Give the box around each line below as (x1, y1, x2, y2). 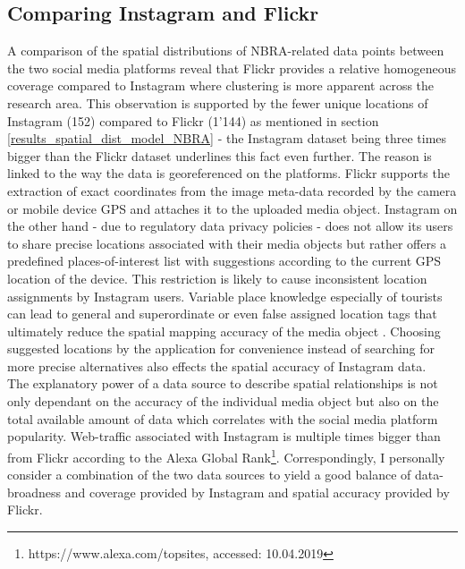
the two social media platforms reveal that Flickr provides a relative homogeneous (7, 58, 456, 77)
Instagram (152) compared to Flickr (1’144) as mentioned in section (7, 111, 379, 130)
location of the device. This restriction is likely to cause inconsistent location (7, 268, 427, 287)
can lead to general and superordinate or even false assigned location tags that (7, 304, 437, 323)
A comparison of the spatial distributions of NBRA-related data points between (7, 41, 444, 60)
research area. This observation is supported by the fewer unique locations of (7, 93, 428, 112)
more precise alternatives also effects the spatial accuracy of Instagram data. (7, 356, 427, 375)
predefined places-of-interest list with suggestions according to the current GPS (7, 251, 442, 270)
